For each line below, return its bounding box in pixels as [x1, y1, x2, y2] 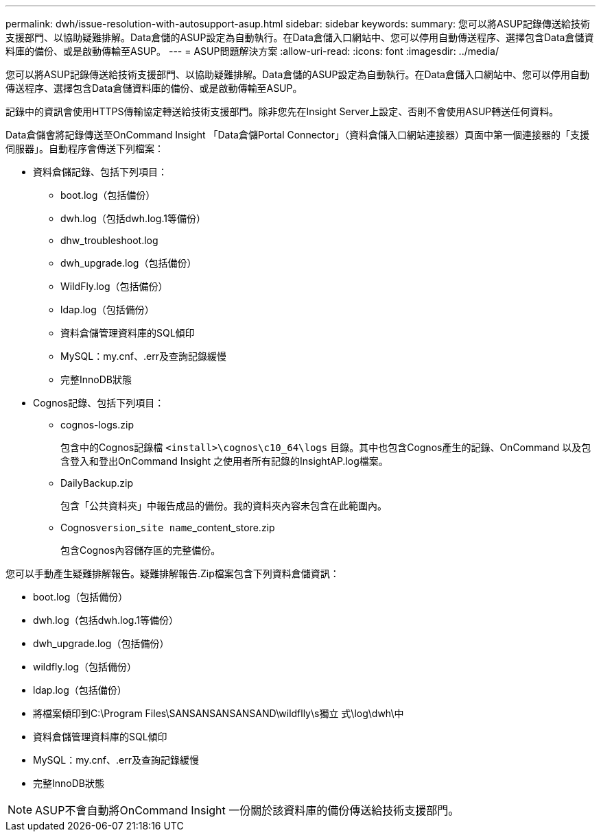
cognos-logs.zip [60, 419, 134, 430]
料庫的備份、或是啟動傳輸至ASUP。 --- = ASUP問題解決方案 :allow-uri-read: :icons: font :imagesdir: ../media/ [5, 45, 499, 57]
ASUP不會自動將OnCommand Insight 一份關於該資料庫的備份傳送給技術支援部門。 [35, 803, 460, 817]
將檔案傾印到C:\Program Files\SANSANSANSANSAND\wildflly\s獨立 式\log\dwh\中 [33, 707, 404, 719]
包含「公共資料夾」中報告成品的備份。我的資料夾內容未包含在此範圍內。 [60, 500, 387, 511]
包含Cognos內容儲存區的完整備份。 [60, 544, 221, 556]
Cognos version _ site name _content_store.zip [60, 522, 275, 533]
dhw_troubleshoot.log [60, 234, 158, 246]
